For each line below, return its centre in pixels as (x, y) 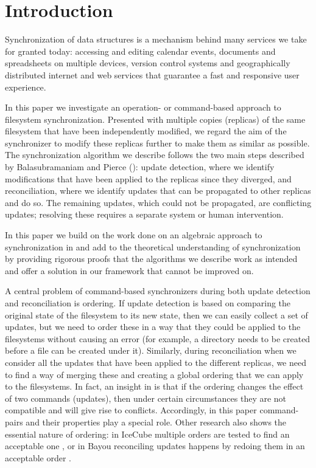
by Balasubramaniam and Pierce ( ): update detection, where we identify (140, 167)
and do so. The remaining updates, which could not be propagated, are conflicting (158, 202)
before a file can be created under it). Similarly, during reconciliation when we (151, 350)
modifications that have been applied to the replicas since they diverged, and (148, 178)
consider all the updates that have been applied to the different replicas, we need (156, 362)
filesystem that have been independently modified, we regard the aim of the (146, 131)
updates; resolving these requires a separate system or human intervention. (144, 214)
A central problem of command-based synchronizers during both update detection (158, 291)
